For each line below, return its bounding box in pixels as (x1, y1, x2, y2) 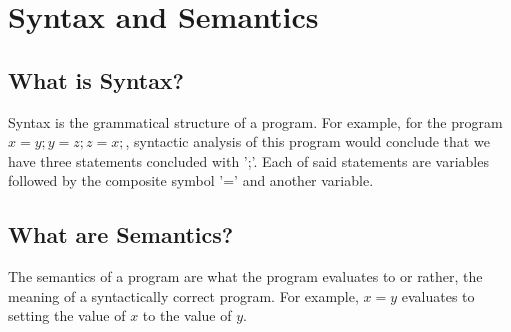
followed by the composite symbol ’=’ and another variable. (8, 170, 374, 191)
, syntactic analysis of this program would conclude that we (125, 131, 490, 152)
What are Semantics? (8, 219, 234, 250)
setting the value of (8, 305, 126, 326)
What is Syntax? (8, 64, 185, 95)
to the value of (142, 305, 232, 326)
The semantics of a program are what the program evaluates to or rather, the (8, 266, 483, 287)
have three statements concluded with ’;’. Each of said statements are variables (8, 150, 489, 171)
